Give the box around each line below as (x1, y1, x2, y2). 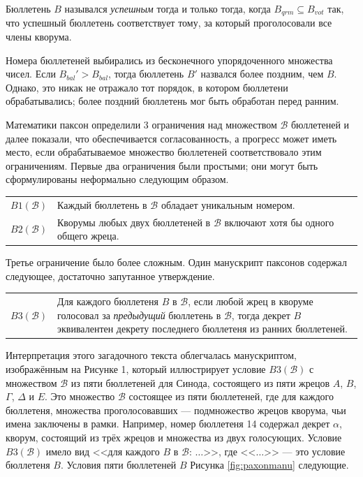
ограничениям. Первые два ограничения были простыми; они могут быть (6, 158, 318, 173)
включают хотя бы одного (224, 214, 334, 229)
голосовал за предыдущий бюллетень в (57, 307, 221, 322)
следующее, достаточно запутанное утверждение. (6, 268, 215, 283)
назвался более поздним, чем (200, 66, 324, 81)
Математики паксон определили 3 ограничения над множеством (6, 117, 277, 132)
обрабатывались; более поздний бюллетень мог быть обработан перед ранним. (6, 94, 339, 108)
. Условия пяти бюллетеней (61, 457, 177, 472)
